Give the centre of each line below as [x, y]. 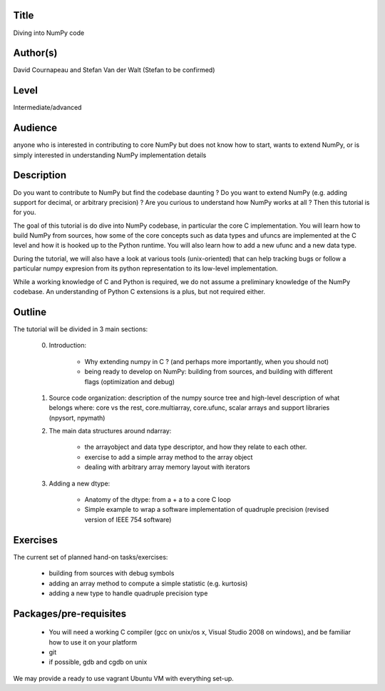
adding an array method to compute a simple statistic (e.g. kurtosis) [148, 583]
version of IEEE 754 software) [128, 519]
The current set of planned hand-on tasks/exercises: [91, 557]
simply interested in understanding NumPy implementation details [110, 155]
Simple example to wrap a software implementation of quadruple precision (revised [207, 510]
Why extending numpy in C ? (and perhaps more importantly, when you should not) [207, 361]
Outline [30, 312]
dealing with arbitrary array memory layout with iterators [167, 467]
